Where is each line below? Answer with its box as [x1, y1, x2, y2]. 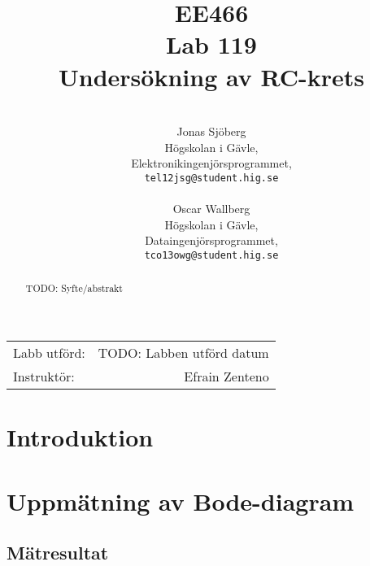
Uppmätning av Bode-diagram [7, 484, 355, 517]
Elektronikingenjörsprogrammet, [131, 155, 292, 172]
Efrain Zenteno [184, 367, 269, 386]
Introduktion [7, 420, 154, 454]
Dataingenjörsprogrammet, [145, 232, 278, 249]
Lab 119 [166, 28, 257, 61]
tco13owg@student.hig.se [144, 249, 279, 261]
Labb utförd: [13, 343, 85, 363]
